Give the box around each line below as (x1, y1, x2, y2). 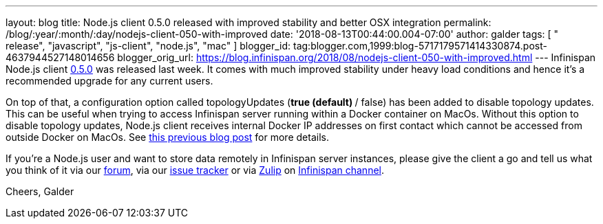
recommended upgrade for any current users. (6, 75, 213, 87)
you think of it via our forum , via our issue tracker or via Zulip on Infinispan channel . (6, 164, 384, 176)
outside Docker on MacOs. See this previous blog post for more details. (6, 131, 329, 143)
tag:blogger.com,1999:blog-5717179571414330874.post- (293, 40, 547, 52)
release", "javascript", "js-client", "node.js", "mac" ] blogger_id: (6, 40, 291, 52)
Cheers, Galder (6, 186, 74, 197)
